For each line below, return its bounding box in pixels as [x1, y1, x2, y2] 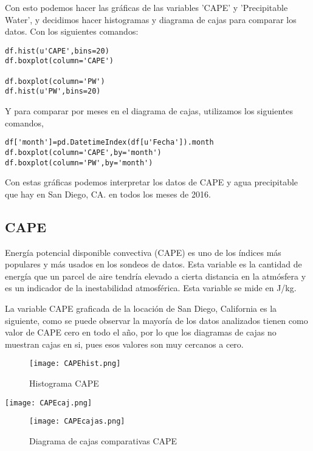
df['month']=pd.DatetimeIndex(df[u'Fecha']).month [5, 138, 214, 147]
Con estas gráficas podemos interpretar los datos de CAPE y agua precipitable [5, 176, 298, 188]
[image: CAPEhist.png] [29, 359, 121, 368]
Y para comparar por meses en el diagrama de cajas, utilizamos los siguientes [5, 105, 293, 117]
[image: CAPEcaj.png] [5, 398, 92, 407]
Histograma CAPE [29, 377, 99, 390]
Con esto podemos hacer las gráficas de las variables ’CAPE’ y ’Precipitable [5, 1, 288, 13]
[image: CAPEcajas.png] [29, 417, 125, 426]
